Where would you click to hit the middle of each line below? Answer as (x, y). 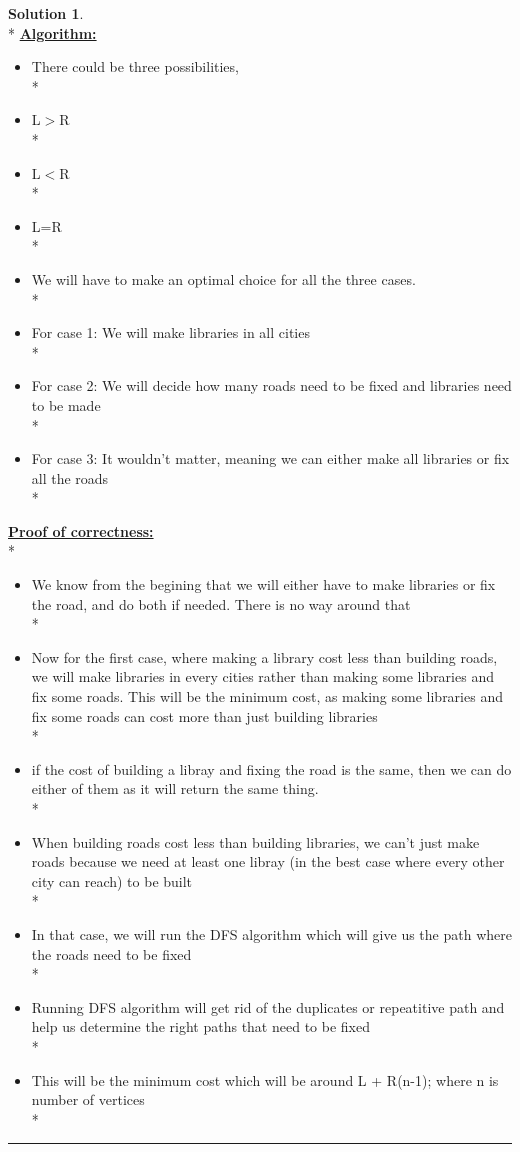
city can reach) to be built (112, 880)
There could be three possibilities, (135, 66)
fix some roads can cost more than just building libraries (204, 715)
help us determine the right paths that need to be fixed (200, 1026)
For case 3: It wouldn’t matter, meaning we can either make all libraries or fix (270, 458)
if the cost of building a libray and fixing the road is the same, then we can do (271, 768)
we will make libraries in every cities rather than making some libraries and (262, 676)
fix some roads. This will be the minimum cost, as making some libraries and (267, 696)
